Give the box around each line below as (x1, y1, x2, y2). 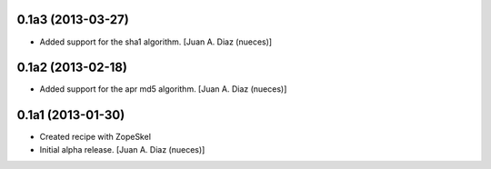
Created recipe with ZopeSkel (39, 132, 152, 143)
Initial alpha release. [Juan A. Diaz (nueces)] (39, 144, 205, 154)
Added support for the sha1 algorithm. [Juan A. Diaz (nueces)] (39, 36, 273, 47)
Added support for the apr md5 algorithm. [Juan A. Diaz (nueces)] (39, 84, 287, 94)
